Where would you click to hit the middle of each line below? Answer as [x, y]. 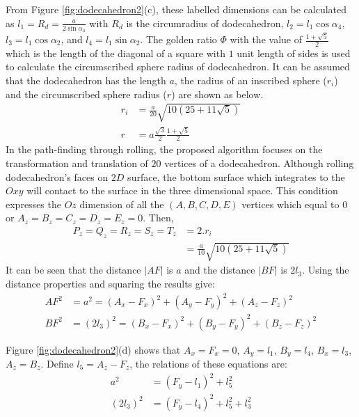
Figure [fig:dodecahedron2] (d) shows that [93, 349]
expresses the [33, 204]
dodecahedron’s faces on [57, 176]
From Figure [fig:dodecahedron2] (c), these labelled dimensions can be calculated [176, 9]
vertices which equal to [290, 204]
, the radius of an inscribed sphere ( [250, 80]
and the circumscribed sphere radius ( [86, 94]
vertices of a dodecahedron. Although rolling [259, 163]
